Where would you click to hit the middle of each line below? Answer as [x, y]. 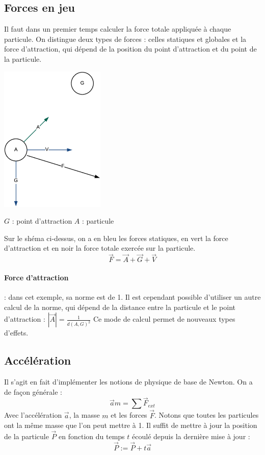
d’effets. [16, 333]
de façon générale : [33, 391]
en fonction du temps [92, 436]
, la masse [84, 415]
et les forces [129, 415]
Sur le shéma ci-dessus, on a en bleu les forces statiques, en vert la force [116, 238]
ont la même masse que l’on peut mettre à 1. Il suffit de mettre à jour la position [131, 425]
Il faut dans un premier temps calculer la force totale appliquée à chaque [118, 29]
